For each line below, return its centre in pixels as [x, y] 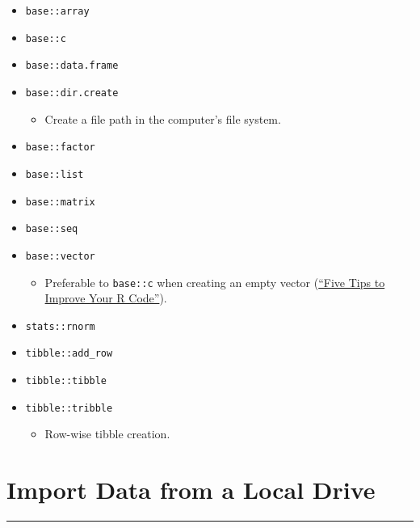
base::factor [60, 148]
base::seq [52, 229]
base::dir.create [72, 93]
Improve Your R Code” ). [106, 298]
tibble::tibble [66, 381]
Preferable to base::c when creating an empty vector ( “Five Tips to [215, 282]
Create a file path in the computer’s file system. [163, 118]
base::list [55, 174]
